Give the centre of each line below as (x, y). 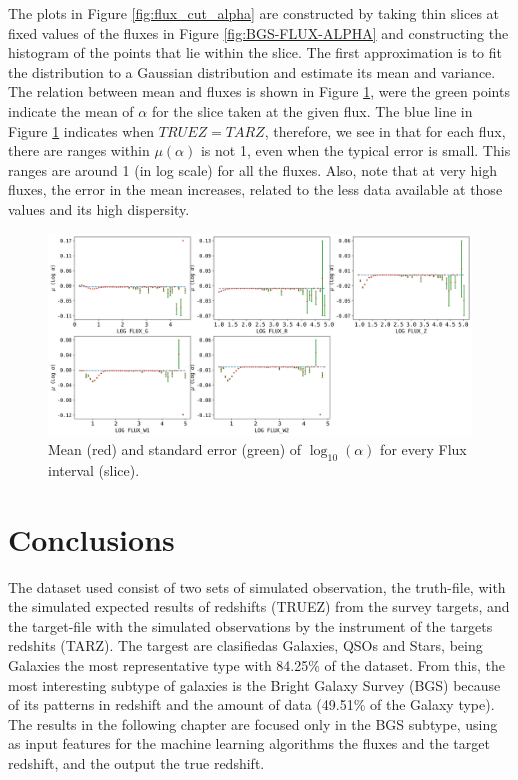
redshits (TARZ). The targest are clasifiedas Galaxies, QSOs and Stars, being (245, 645)
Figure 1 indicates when (81, 130)
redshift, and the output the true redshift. (136, 763)
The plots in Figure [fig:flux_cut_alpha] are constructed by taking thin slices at (254, 13)
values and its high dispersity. (99, 208)
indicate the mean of (71, 110)
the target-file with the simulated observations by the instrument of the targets (250, 625)
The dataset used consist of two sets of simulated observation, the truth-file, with (257, 586)
